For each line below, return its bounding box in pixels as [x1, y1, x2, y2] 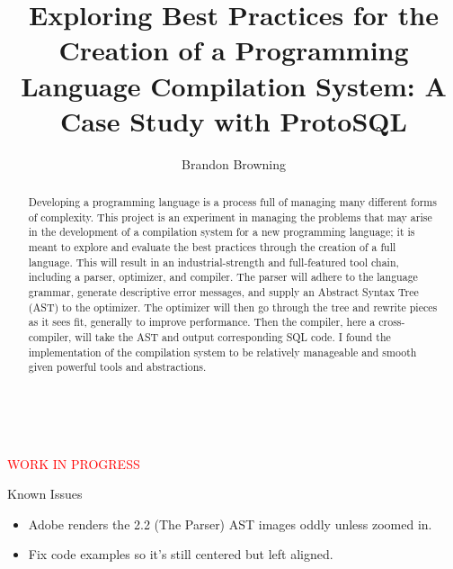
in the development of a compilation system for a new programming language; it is [28, 224, 415, 239]
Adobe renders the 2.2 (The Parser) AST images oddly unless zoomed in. [28, 514, 432, 533]
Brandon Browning [182, 154, 286, 173]
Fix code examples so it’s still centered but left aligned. [28, 545, 333, 564]
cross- [378, 314, 405, 330]
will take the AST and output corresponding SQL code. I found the [75, 329, 391, 344]
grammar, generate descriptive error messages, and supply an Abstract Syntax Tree [28, 284, 419, 300]
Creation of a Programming [58, 32, 409, 68]
